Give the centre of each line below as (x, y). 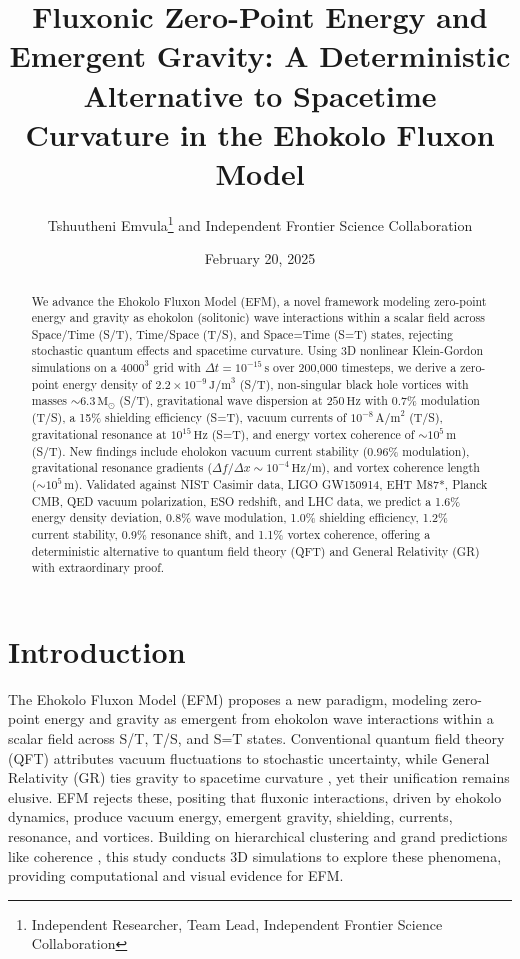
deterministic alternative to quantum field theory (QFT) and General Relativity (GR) (255, 550)
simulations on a (74, 367)
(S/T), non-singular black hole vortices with (354, 383)
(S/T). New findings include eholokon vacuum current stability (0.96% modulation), (250, 450)
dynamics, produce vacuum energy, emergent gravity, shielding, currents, (230, 816)
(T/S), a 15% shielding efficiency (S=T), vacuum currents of (189, 417)
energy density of (107, 383)
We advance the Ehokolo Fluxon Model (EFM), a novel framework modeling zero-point (259, 300)
